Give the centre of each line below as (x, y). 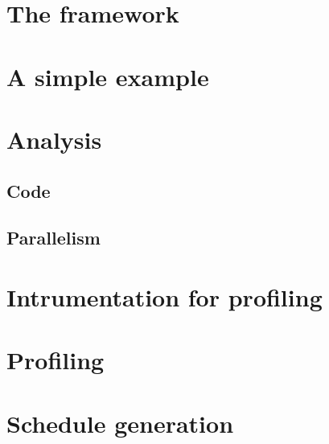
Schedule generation (120, 423)
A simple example (108, 76)
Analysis (54, 139)
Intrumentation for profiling (164, 296)
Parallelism (53, 238)
